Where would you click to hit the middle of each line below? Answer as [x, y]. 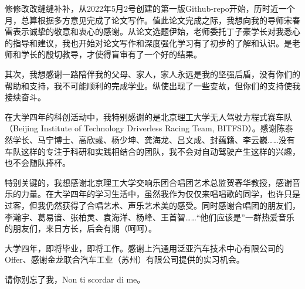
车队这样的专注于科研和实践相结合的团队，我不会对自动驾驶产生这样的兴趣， [152, 151]
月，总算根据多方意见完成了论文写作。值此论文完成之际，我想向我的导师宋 [148, 20]
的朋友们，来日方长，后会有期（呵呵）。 [81, 228]
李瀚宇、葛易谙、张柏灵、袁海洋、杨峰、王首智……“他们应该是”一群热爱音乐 [150, 217]
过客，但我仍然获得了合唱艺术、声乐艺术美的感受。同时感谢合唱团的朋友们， [152, 205]
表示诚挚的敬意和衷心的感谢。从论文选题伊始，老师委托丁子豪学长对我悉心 [156, 31]
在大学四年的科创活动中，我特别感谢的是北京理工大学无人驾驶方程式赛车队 [148, 116]
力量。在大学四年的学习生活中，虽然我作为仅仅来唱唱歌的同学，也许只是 [160, 194]
